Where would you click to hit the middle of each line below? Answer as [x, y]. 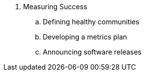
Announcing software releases [92, 52]
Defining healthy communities [91, 22]
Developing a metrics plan [85, 37]
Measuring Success [55, 7]
